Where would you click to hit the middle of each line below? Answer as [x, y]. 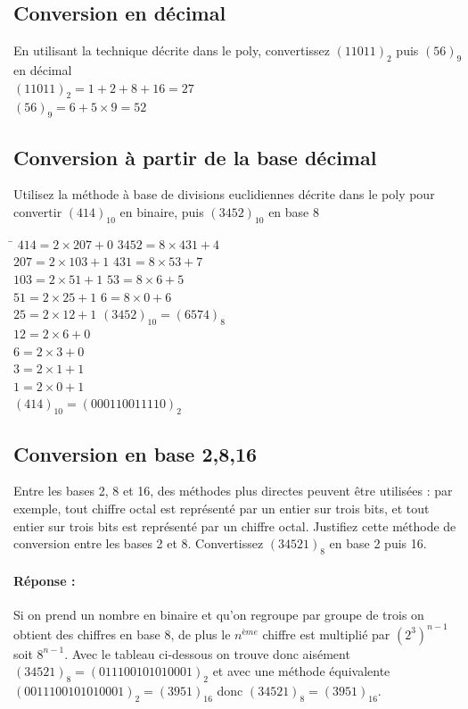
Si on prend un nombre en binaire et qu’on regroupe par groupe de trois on [219, 614]
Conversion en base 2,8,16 [135, 453]
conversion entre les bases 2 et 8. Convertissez [139, 543]
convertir [38, 211]
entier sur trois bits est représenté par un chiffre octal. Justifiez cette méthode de [235, 525]
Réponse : [45, 580]
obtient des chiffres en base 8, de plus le [122, 634]
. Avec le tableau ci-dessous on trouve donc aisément [207, 653]
